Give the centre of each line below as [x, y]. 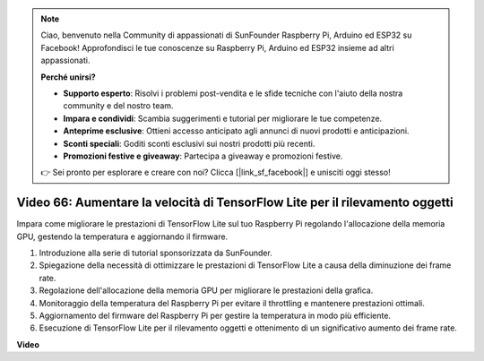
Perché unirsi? [68, 77]
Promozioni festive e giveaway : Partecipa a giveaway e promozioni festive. [203, 156]
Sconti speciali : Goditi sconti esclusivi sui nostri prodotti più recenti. [189, 143]
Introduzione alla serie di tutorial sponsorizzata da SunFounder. [156, 253]
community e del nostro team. [118, 106]
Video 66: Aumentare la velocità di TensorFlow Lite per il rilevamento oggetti [235, 203]
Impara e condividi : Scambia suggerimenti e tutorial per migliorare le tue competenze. [223, 118]
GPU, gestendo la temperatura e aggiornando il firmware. [122, 236]
